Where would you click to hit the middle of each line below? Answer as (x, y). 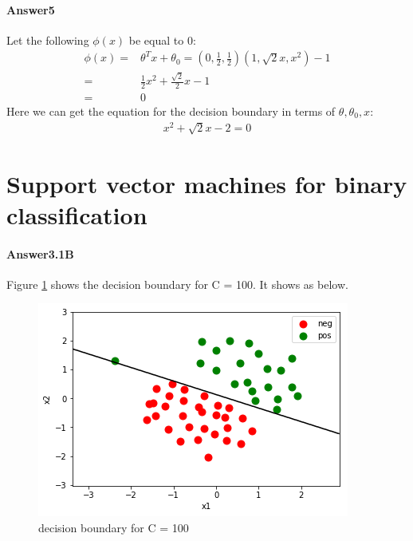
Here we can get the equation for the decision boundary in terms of (171, 111)
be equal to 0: (162, 39)
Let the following (48, 39)
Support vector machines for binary (207, 183)
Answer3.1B (40, 253)
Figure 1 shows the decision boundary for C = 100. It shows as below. (177, 284)
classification (77, 214)
